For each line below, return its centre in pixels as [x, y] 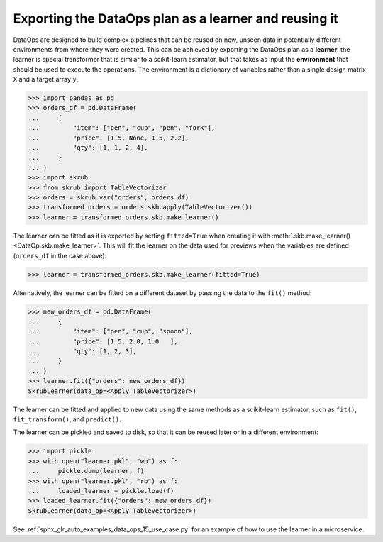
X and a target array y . [46, 79]
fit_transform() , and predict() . [67, 419]
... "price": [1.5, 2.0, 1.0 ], [103, 341]
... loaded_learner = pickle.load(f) [101, 491]
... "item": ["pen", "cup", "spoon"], [110, 331]
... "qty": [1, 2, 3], [83, 352]
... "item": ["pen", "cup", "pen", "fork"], [122, 128]
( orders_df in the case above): [60, 255]
